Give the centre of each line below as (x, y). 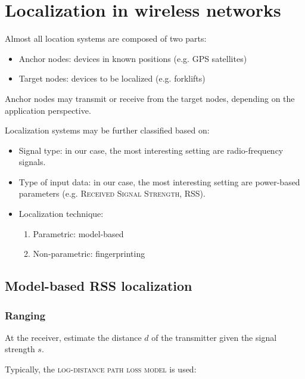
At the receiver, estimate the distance (73, 337)
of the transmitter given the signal (214, 337)
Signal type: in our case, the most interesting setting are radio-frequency (151, 150)
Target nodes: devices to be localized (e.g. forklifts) (112, 78)
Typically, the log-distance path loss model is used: (101, 369)
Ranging (25, 315)
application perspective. (48, 110)
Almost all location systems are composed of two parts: (106, 38)
